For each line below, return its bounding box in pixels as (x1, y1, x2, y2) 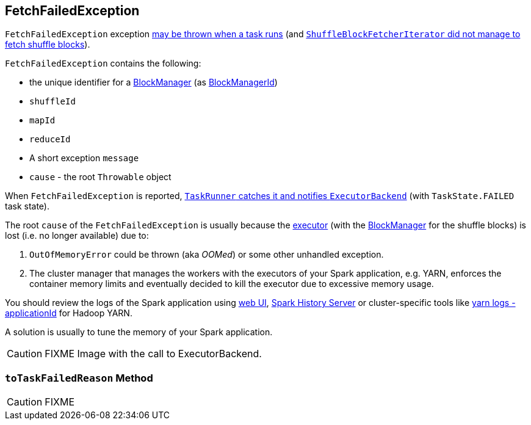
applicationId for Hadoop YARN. (5, 308, 132, 319)
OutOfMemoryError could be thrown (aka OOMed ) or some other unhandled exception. (29, 249, 384, 260)
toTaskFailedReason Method (5, 371, 153, 384)
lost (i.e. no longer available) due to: (5, 230, 149, 241)
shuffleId (29, 96, 76, 107)
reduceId (29, 134, 71, 145)
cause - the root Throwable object (29, 172, 172, 183)
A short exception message (29, 153, 139, 164)
